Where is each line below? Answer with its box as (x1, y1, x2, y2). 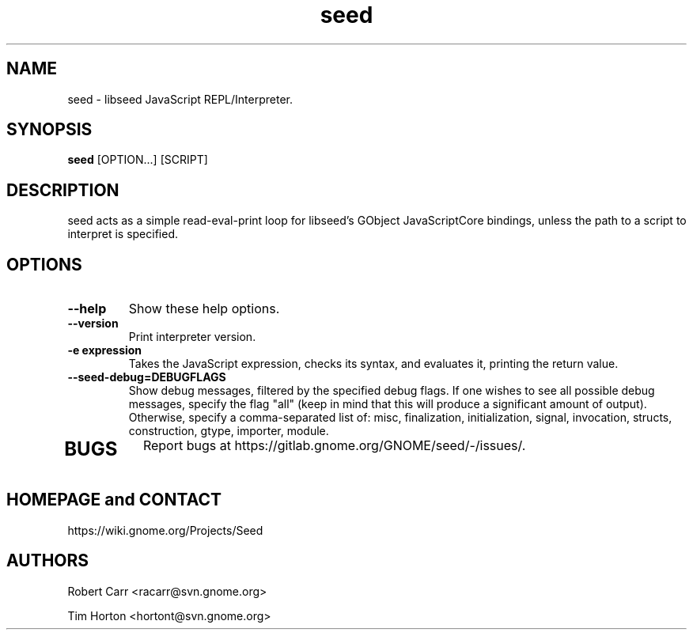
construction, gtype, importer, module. (128, 424, 329, 438)
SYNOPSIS (6, 119, 93, 140)
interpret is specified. (67, 227, 179, 241)
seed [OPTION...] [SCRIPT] (67, 153, 208, 167)
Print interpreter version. (128, 330, 256, 344)
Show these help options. (128, 301, 280, 317)
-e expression (67, 343, 142, 358)
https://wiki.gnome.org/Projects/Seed (67, 523, 263, 537)
